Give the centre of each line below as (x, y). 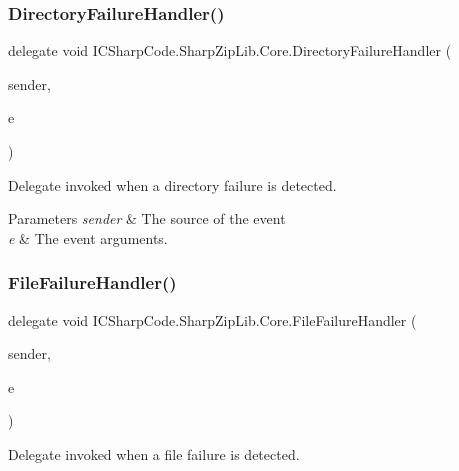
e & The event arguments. (88, 237)
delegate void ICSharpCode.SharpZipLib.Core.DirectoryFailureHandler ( (230, 50)
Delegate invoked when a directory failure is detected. (172, 184)
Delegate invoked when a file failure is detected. (154, 453)
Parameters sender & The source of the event (147, 218)
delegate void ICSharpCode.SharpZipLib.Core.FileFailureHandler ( (212, 319)
